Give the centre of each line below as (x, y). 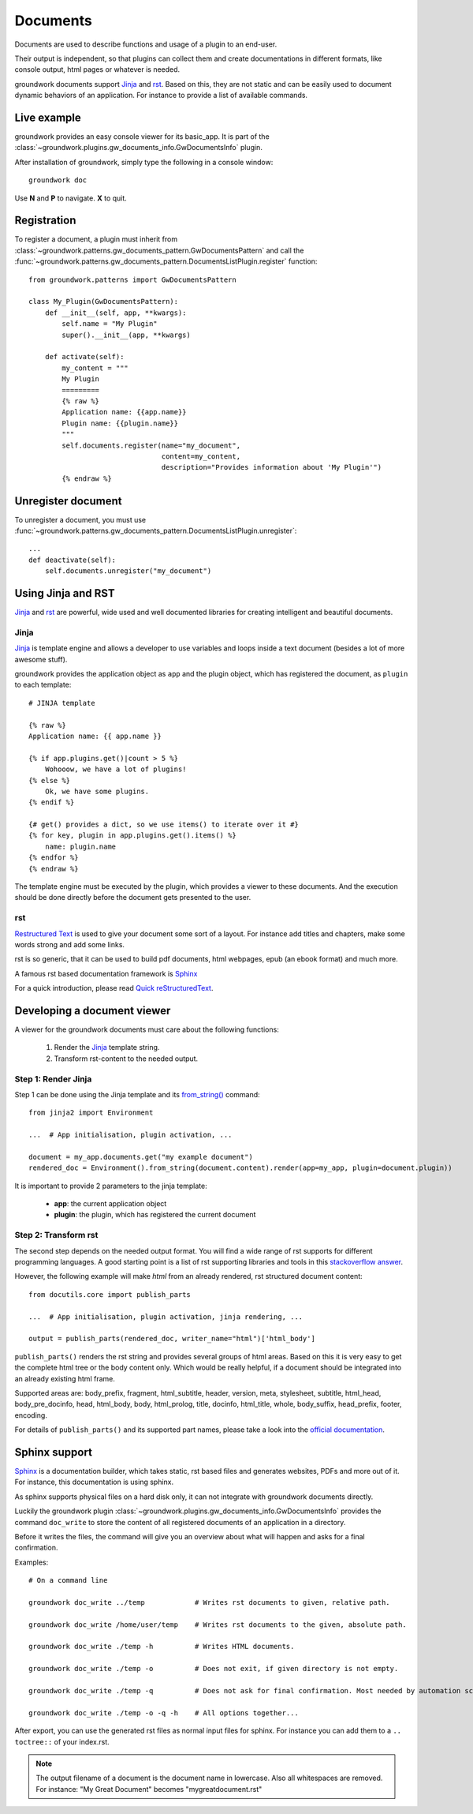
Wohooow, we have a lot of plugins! (115, 769)
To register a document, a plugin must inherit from (96, 239)
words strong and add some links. (70, 944)
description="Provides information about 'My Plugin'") (272, 467)
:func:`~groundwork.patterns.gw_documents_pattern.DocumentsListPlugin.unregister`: (156, 530)
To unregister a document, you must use (80, 519)
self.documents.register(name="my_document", (151, 445)
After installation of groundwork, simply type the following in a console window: (144, 162)
